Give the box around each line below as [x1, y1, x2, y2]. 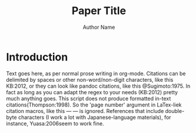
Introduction [6, 50, 68, 64]
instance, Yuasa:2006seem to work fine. [6, 119, 104, 127]
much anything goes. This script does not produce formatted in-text [6, 95, 171, 102]
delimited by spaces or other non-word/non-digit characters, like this [6, 76, 174, 83]
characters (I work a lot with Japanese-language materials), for [18, 114, 172, 121]
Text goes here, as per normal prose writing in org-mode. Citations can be [6, 69, 187, 77]
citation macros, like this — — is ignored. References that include [6, 107, 164, 114]
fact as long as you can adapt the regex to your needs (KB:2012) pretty [6, 88, 178, 95]
